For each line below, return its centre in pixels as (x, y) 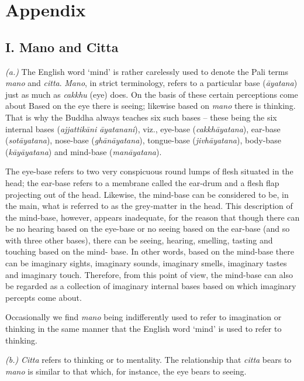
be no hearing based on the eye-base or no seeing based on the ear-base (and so (148, 229)
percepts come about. (44, 297)
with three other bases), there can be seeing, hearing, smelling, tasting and (139, 240)
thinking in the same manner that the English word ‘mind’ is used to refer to (144, 329)
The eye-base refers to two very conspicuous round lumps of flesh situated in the (149, 171)
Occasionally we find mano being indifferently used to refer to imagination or (144, 317)
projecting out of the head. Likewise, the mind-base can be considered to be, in (147, 194)
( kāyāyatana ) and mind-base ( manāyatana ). (84, 151)
